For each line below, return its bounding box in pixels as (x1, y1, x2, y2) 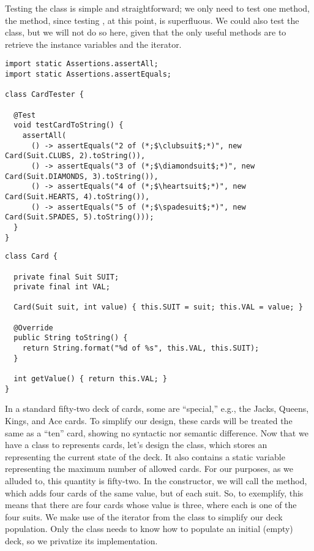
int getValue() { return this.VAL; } (13, 374, 167, 384)
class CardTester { (5, 90, 84, 99)
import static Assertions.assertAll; (5, 59, 159, 69)
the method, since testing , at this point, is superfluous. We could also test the (5, 13, 299, 26)
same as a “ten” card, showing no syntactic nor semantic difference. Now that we (5, 426, 308, 439)
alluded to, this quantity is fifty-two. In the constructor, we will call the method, (5, 474, 307, 487)
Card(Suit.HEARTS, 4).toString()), (5, 192, 150, 201)
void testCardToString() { (13, 121, 124, 130)
